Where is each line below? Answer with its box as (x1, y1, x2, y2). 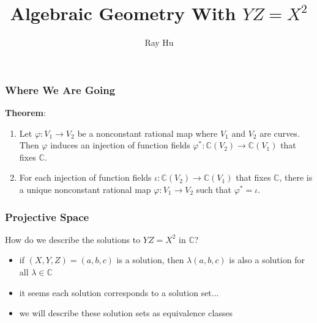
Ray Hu (144, 36, 174, 49)
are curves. (259, 126, 300, 139)
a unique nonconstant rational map (19, 183, 151, 195)
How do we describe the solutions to (5, 233, 141, 245)
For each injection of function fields (19, 171, 152, 184)
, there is (279, 171, 313, 184)
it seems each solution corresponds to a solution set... (19, 286, 219, 299)
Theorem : (5, 106, 46, 119)
